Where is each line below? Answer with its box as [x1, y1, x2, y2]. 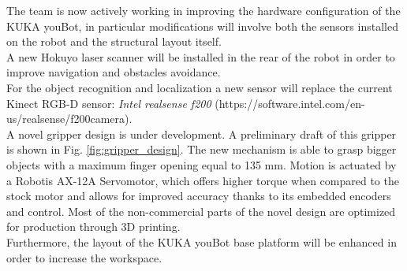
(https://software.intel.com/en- [215, 95, 365, 111]
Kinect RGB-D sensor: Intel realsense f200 [6, 95, 211, 111]
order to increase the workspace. [6, 249, 162, 265]
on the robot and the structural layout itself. [6, 33, 222, 50]
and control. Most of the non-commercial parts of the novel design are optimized [6, 202, 396, 219]
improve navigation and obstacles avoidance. [6, 64, 221, 80]
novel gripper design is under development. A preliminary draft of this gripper [18, 125, 397, 142]
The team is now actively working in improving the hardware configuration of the [6, 2, 401, 18]
